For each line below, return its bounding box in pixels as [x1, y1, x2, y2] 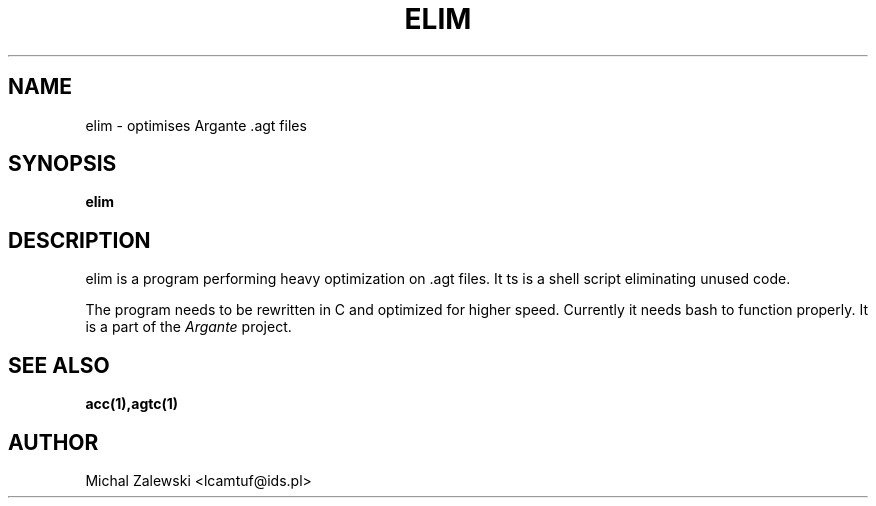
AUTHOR [8, 429, 99, 455]
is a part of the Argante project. [85, 318, 292, 336]
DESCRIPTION [8, 227, 151, 253]
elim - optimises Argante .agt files [85, 116, 307, 134]
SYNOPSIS [8, 151, 117, 177]
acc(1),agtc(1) [85, 395, 179, 413]
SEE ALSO [8, 352, 110, 378]
